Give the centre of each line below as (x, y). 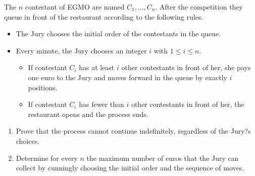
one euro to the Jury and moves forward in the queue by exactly (127, 77)
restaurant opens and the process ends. (88, 114)
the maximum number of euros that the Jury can (163, 158)
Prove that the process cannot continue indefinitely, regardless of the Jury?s (133, 131)
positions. (43, 87)
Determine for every (47, 158)
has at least (97, 67)
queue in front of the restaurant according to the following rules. (104, 16)
